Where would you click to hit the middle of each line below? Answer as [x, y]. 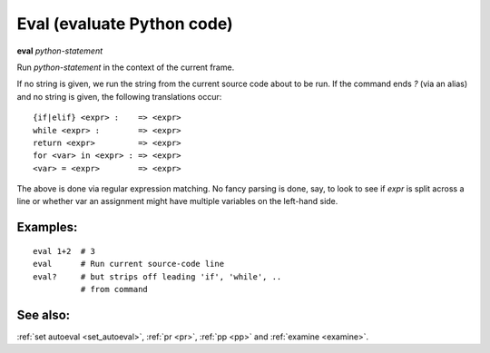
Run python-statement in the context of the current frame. [126, 67]
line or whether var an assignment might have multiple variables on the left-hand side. [177, 201]
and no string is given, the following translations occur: [119, 96]
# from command [114, 289]
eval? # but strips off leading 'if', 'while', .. [157, 276]
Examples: [47, 227]
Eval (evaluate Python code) [125, 24]
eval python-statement [60, 51]
